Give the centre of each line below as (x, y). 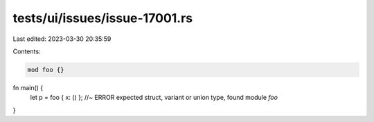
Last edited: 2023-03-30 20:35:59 (62, 39)
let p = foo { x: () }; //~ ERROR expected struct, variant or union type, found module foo (154, 98)
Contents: (27, 51)
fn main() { (28, 87)
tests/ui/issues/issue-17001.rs (103, 18)
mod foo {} (46, 70)
